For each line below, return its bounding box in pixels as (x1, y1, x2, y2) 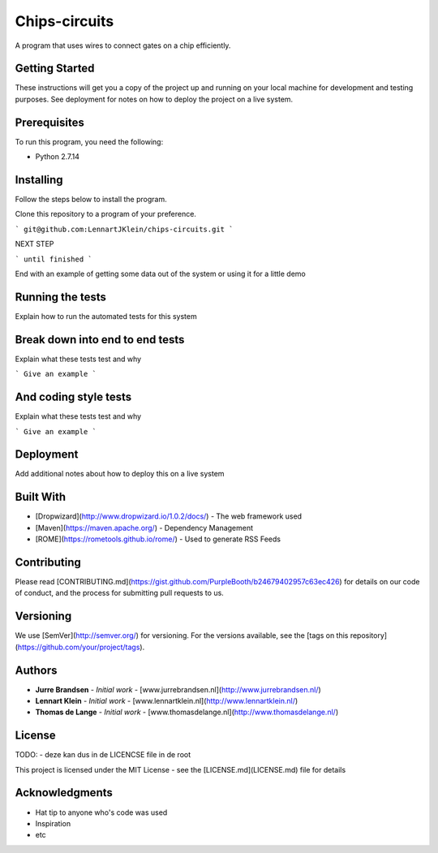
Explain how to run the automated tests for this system (15, 311, 198, 321)
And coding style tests (15, 390, 132, 404)
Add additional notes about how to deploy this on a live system (15, 469, 225, 479)
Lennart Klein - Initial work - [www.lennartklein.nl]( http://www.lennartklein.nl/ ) (35, 696, 298, 705)
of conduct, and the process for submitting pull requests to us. (15, 588, 225, 598)
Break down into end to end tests (15, 333, 185, 347)
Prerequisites (15, 115, 84, 129)
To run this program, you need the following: (15, 136, 164, 146)
